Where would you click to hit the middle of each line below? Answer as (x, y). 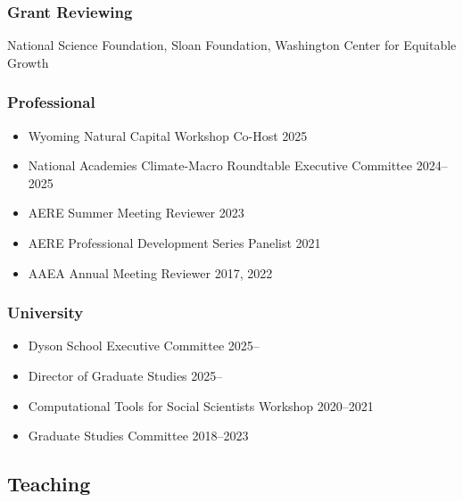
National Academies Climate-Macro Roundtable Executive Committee (220, 165)
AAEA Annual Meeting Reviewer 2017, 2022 (150, 272)
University (45, 313)
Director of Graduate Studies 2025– (125, 375)
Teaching (49, 484)
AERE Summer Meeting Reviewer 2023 (136, 213)
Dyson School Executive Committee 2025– (144, 346)
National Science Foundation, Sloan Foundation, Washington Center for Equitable (232, 45)
